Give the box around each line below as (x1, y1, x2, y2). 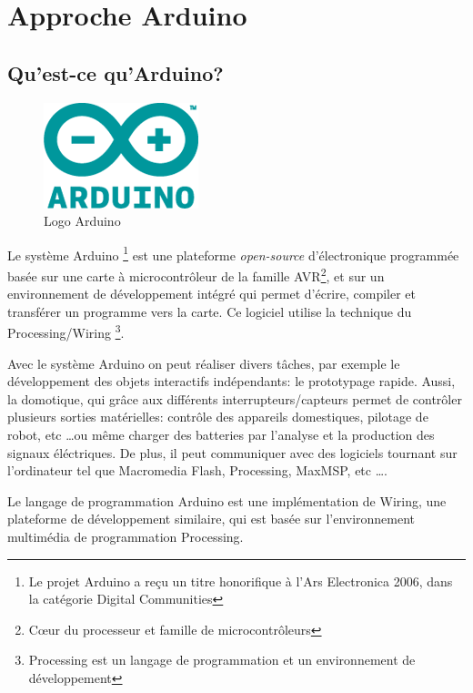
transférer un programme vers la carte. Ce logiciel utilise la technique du (7, 301, 412, 321)
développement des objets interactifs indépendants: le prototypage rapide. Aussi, (7, 372, 456, 391)
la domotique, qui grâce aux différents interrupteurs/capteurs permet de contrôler (7, 389, 462, 408)
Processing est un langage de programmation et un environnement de (28, 650, 416, 669)
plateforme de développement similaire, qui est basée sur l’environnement (7, 509, 416, 528)
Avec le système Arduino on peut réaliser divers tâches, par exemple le (7, 353, 400, 372)
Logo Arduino (44, 211, 121, 230)
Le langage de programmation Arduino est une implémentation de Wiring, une (7, 491, 447, 510)
